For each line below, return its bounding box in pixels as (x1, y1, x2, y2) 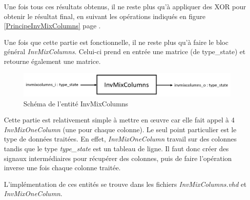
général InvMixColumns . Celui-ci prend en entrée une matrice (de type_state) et (4, 46, 246, 57)
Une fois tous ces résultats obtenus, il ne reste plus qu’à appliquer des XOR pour (4, 1, 246, 11)
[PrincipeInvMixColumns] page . (4, 20, 101, 31)
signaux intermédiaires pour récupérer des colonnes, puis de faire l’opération (4, 153, 232, 163)
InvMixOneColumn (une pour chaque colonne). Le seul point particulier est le (4, 124, 236, 134)
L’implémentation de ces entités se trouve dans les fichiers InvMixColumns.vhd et (4, 179, 247, 189)
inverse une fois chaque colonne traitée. (4, 162, 121, 173)
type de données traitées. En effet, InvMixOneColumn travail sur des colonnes (4, 134, 237, 144)
